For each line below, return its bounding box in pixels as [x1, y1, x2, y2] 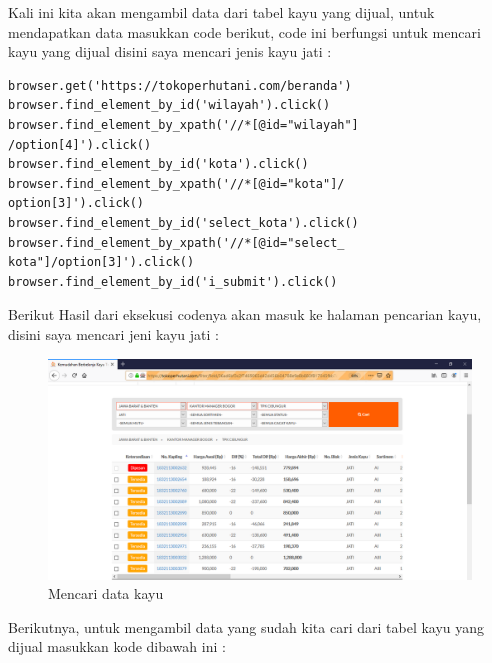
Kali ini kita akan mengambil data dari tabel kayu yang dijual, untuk [8, 2, 435, 22]
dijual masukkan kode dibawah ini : [8, 636, 226, 657]
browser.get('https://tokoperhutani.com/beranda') [8, 78, 352, 93]
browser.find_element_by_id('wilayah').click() [8, 98, 331, 113]
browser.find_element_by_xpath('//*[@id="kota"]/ [8, 176, 345, 191]
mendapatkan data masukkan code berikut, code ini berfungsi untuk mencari [8, 21, 481, 42]
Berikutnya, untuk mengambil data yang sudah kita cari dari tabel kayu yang [8, 616, 485, 637]
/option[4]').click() [8, 137, 152, 152]
